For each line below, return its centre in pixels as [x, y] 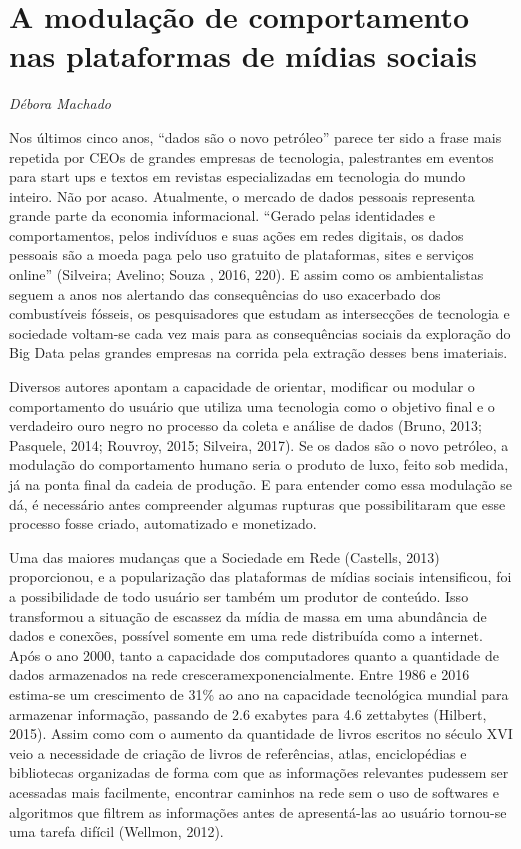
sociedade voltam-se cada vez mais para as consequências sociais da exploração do [260, 332]
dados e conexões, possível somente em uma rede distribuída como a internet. [246, 635]
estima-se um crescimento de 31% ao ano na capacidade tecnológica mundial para [259, 693]
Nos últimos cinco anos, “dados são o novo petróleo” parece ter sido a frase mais [255, 136]
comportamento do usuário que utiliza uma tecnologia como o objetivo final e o [252, 405]
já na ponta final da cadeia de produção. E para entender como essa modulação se [260, 484]
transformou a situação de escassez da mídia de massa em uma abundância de [248, 615]
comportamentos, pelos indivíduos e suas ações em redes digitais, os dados [236, 234]
